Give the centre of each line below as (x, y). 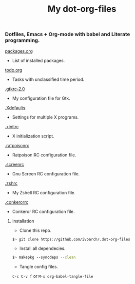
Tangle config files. (39, 267)
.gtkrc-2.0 (15, 89)
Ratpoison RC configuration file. (44, 155)
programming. (22, 40)
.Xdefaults (15, 108)
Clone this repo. (35, 230)
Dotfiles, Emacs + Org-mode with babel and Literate (67, 34)
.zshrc (11, 183)
